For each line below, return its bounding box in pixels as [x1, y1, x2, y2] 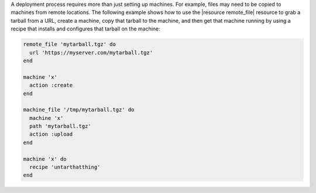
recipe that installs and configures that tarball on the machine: [11, 25, 160, 32]
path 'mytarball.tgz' [29, 123, 92, 130]
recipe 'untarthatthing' [29, 164, 101, 171]
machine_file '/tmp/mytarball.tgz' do [23, 106, 135, 113]
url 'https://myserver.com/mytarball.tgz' [29, 49, 153, 56]
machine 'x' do [23, 156, 67, 162]
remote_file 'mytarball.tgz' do [23, 41, 116, 48]
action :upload [29, 131, 73, 137]
